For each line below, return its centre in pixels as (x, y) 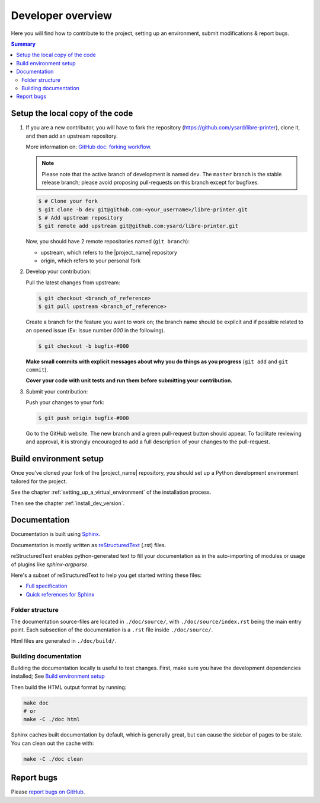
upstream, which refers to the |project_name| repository (109, 252)
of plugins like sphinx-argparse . (50, 564)
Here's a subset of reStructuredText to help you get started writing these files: (106, 575)
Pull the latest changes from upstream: (73, 283)
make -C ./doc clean (53, 759)
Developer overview (62, 15)
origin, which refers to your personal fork (91, 261)
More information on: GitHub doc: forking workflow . (89, 147)
